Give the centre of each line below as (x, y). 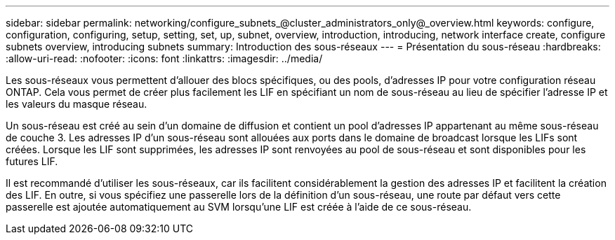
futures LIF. (32, 161)
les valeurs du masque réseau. (77, 104)
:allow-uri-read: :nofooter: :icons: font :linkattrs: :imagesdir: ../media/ (164, 58)
